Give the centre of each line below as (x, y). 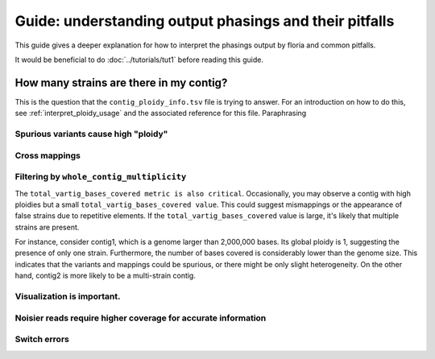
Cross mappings (48, 155)
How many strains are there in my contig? (121, 83)
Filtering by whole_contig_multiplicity (101, 177)
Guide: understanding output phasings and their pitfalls (205, 21)
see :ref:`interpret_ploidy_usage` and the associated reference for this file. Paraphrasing (161, 113)
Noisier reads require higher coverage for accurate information (141, 318)
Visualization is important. (68, 296)
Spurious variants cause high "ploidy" (91, 134)
